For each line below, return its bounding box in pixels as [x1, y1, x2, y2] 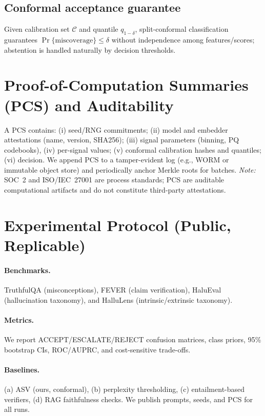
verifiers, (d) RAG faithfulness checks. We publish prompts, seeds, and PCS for [4, 393, 253, 404]
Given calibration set [4, 24, 70, 34]
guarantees [4, 34, 38, 45]
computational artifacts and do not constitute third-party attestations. [4, 184, 226, 195]
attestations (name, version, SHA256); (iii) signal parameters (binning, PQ [4, 134, 239, 145]
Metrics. [4, 314, 34, 325]
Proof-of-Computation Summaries [4, 74, 249, 95]
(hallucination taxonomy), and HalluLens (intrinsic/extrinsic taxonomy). [4, 294, 233, 305]
